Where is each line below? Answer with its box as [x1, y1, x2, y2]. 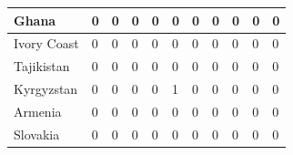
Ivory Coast [14, 34, 79, 53]
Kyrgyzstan [14, 79, 78, 98]
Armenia [14, 101, 62, 120]
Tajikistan [14, 57, 70, 76]
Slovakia [14, 124, 60, 143]
